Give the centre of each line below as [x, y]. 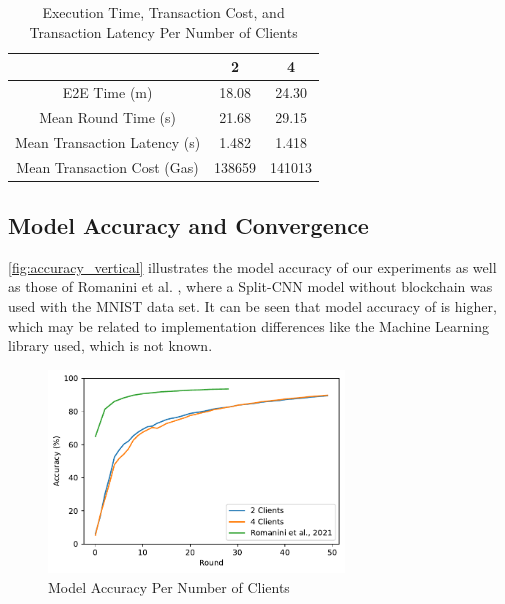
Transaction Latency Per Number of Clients [163, 31]
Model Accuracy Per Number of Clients [169, 586]
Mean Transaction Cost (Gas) [107, 166]
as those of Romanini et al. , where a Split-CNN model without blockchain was [250, 286]
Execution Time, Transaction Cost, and [163, 12]
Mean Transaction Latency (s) [108, 141]
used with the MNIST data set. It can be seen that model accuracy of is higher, [252, 306]
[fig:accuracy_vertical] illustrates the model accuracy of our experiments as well [252, 266]
